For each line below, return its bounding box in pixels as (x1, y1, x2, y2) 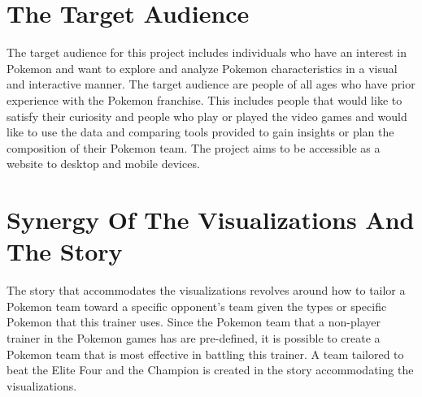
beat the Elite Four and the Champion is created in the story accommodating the (7, 361, 414, 378)
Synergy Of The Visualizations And (7, 203, 415, 236)
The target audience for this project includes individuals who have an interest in (7, 44, 407, 61)
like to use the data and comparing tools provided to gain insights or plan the (7, 123, 394, 140)
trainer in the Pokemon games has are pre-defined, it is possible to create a (7, 329, 381, 346)
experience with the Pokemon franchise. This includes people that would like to (7, 91, 402, 108)
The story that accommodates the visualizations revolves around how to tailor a (7, 282, 406, 299)
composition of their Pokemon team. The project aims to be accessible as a (7, 139, 381, 156)
